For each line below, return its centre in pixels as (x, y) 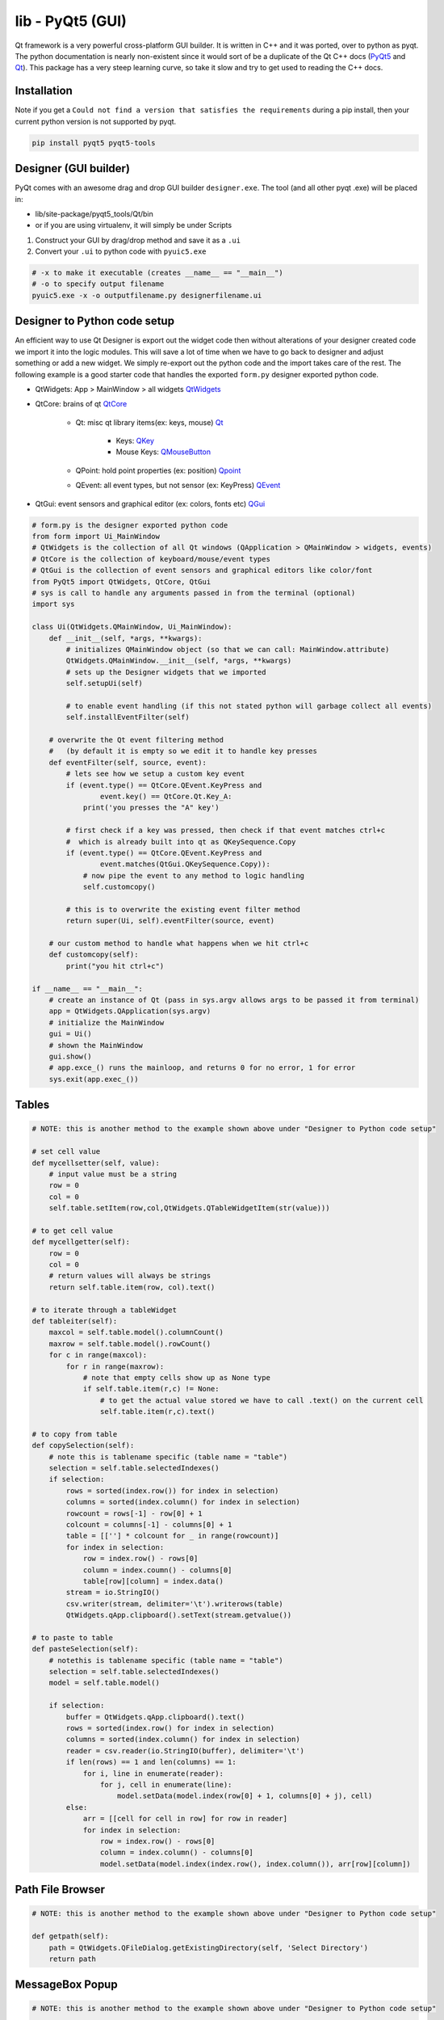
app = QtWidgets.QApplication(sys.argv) (130, 1011)
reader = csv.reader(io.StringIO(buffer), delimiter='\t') (185, 1751)
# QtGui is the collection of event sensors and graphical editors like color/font (202, 570)
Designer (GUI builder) (73, 168)
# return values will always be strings (130, 1276)
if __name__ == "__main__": (87, 989)
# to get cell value (72, 1231)
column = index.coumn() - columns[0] (157, 1570)
